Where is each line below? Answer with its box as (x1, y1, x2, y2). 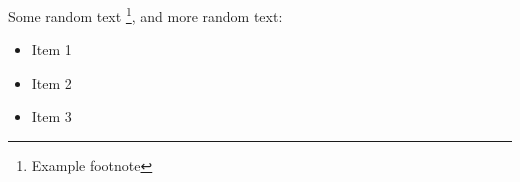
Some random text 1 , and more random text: (8, 3, 283, 26)
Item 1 (31, 39, 72, 60)
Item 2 (31, 72, 72, 93)
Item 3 (31, 106, 72, 127)
